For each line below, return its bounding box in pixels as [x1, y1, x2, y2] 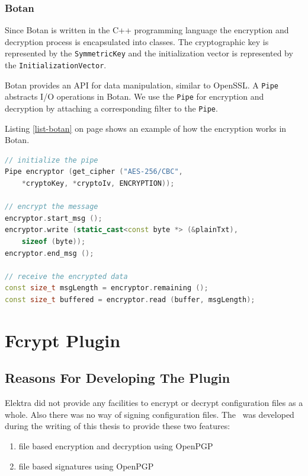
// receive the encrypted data [5, 272, 128, 281]
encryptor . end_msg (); [5, 249, 94, 258]
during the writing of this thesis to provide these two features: [5, 420, 230, 432]
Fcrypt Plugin [5, 328, 121, 352]
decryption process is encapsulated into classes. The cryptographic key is [5, 35, 269, 47]
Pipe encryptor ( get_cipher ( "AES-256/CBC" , [5, 167, 183, 176]
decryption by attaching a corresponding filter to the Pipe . [5, 102, 218, 115]
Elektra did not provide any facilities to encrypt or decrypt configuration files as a [5, 396, 303, 409]
